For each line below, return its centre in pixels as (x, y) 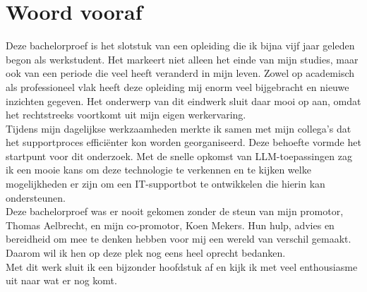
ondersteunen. (36, 197)
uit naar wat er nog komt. (61, 280)
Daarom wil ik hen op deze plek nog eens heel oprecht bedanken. (146, 253)
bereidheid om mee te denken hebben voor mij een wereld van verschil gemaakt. (179, 239)
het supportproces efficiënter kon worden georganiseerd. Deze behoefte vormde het (183, 142)
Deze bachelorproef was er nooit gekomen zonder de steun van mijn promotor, (175, 211)
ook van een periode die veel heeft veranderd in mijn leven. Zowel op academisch (180, 73)
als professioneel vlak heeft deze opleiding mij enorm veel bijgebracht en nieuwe (178, 86)
